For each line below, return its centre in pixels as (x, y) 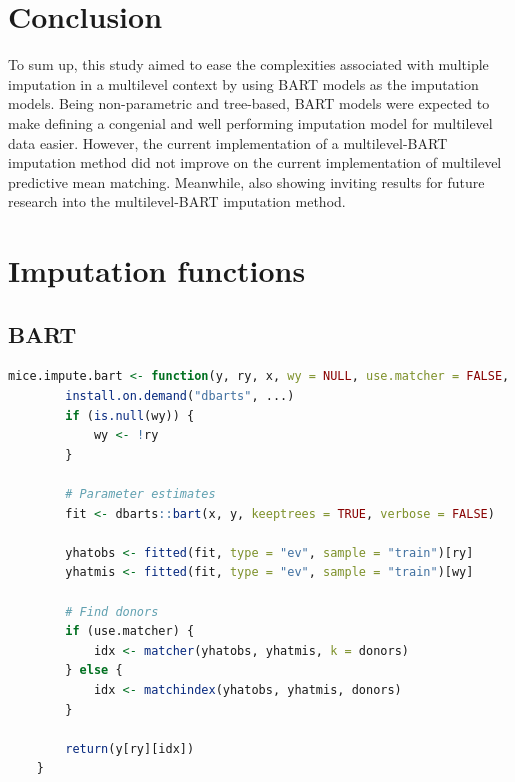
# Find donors (112, 611)
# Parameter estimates (140, 494)
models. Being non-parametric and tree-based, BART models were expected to (249, 103)
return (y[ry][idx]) (130, 748)
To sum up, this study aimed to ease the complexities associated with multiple (248, 64)
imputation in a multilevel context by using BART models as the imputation (243, 83)
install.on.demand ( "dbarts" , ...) (180, 396)
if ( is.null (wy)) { (130, 415)
